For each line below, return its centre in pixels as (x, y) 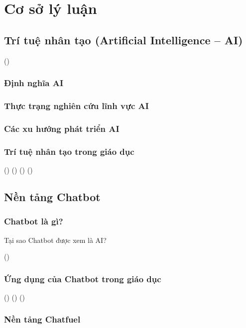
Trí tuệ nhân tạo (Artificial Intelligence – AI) (123, 40)
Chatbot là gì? (34, 221)
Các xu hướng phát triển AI (62, 128)
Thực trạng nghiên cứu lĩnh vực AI (76, 105)
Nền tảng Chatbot (52, 196)
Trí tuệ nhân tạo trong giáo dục (69, 151)
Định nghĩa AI (34, 83)
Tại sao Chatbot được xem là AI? (55, 240)
